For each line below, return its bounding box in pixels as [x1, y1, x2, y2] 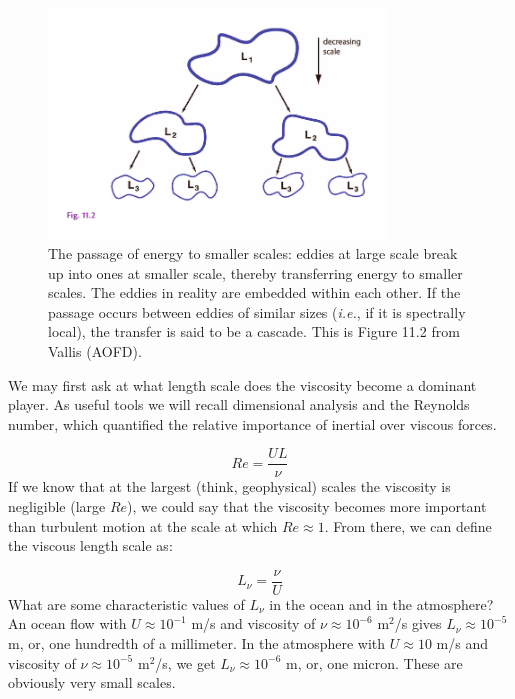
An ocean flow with [8, 613, 127, 634]
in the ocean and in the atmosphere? [269, 593, 494, 614]
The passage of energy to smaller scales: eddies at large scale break [48, 242, 458, 263]
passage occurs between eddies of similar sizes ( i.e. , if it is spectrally [48, 301, 466, 322]
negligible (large [8, 495, 106, 516]
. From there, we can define [324, 515, 492, 536]
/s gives [394, 613, 442, 634]
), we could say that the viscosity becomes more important [127, 495, 487, 516]
